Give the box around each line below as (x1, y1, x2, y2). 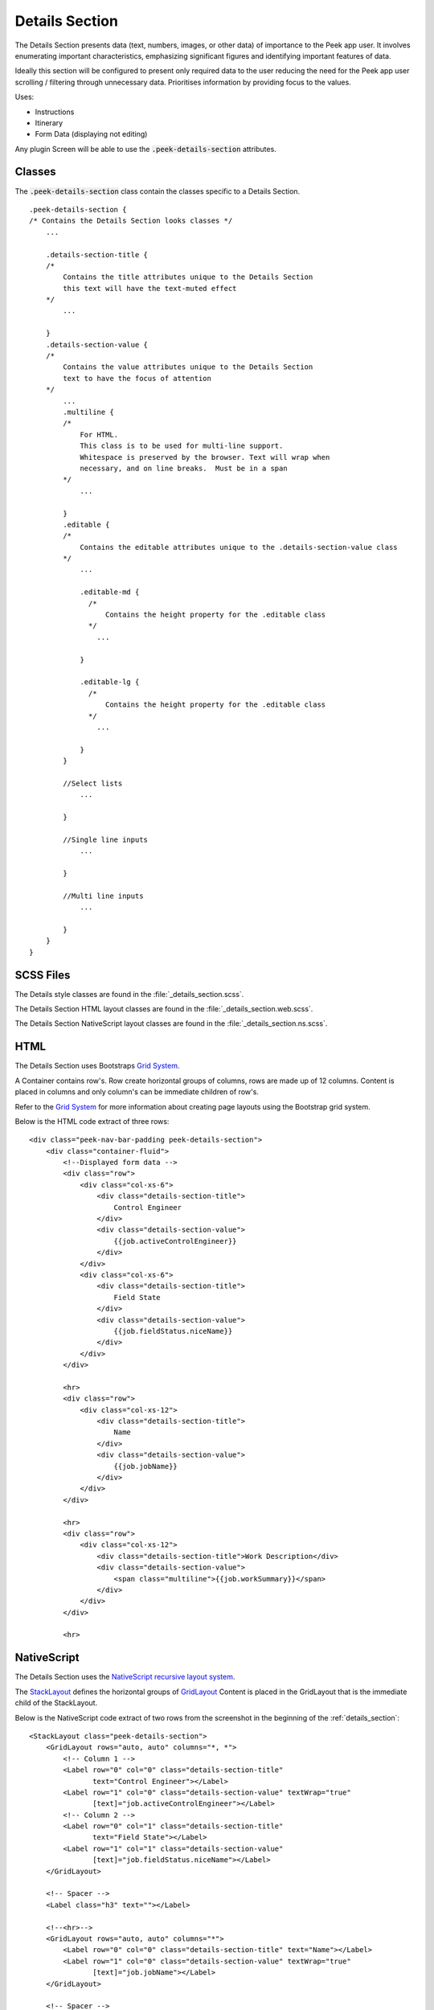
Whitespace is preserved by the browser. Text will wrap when (80, 453, 330, 461)
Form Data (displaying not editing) (35, 129, 148, 139)
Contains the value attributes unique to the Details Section (63, 363, 313, 371)
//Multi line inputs (63, 891, 144, 900)
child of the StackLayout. (14, 1698, 98, 1708)
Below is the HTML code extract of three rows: (14, 1116, 170, 1126)
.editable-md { (80, 588, 140, 597)
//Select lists (63, 778, 123, 788)
